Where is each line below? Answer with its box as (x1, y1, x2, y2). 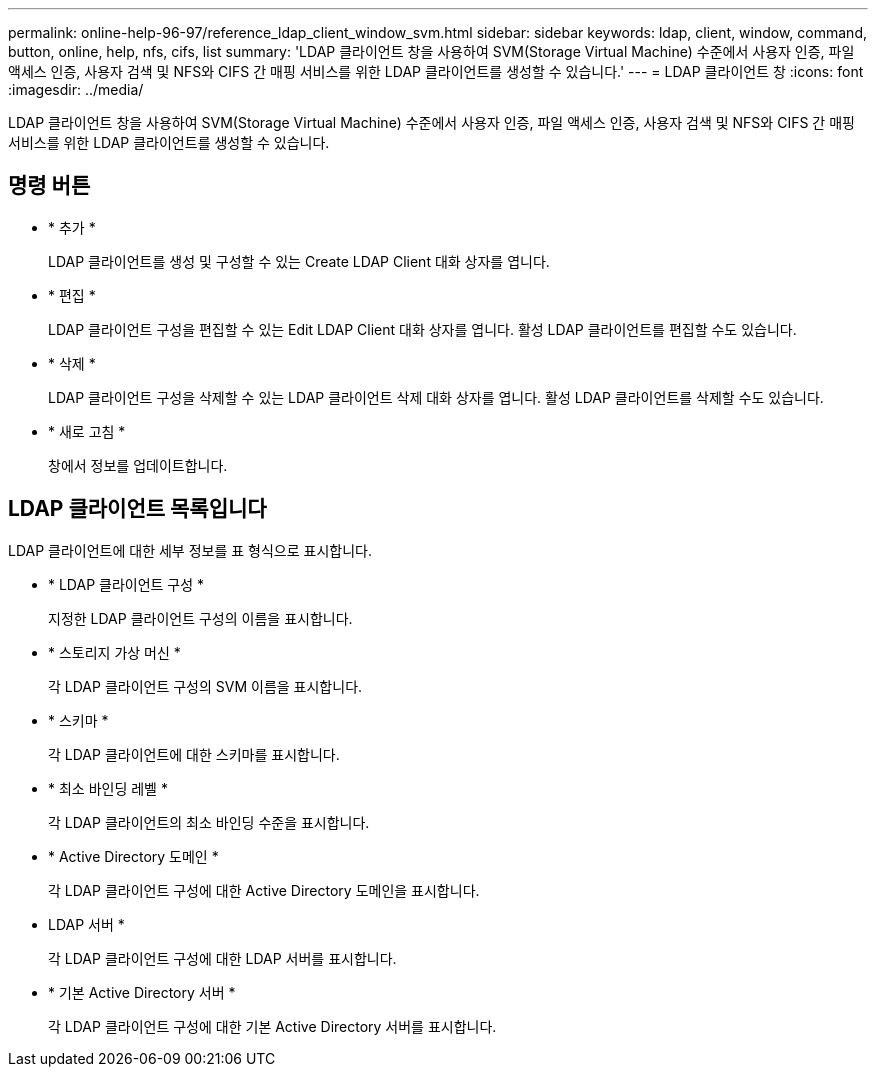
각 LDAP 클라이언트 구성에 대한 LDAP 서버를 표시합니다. (48, 949, 397, 967)
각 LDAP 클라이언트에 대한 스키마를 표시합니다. (48, 745, 340, 763)
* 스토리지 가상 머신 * (48, 643, 181, 661)
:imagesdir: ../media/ (8, 81, 144, 98)
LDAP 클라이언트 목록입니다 (8, 496, 267, 522)
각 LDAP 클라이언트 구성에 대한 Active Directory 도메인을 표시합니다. (48, 881, 480, 899)
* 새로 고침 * (48, 422, 126, 440)
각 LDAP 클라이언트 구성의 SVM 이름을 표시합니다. (48, 677, 363, 695)
